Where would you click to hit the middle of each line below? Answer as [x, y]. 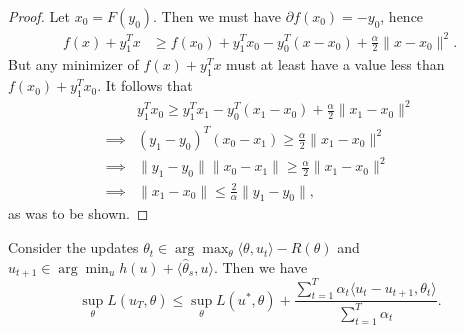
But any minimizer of [73, 64]
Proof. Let [39, 16]
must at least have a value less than [335, 64]
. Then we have [260, 266]
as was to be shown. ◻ [78, 213]
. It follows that [145, 85]
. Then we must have [217, 16]
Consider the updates [73, 247]
